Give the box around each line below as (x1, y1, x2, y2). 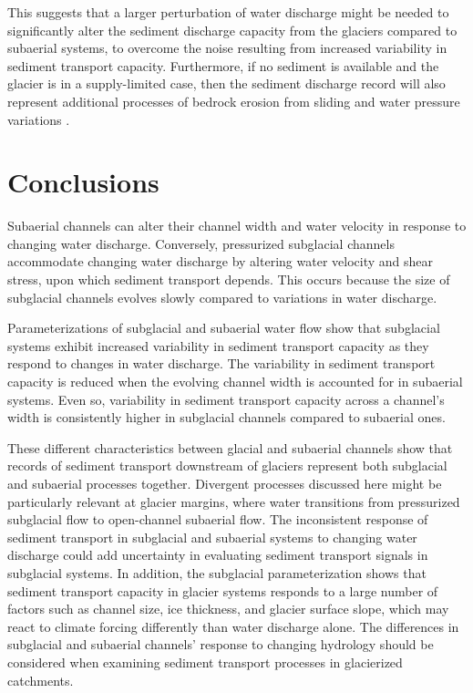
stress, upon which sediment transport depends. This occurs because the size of (7, 270, 450, 289)
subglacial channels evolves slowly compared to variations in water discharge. (7, 287, 437, 306)
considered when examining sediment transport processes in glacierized (7, 652, 403, 671)
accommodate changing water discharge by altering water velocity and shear (7, 252, 433, 271)
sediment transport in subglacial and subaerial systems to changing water (7, 527, 417, 546)
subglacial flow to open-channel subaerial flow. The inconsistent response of (7, 510, 428, 529)
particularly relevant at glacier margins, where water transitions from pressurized (7, 491, 460, 511)
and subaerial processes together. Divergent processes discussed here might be (7, 474, 442, 492)
